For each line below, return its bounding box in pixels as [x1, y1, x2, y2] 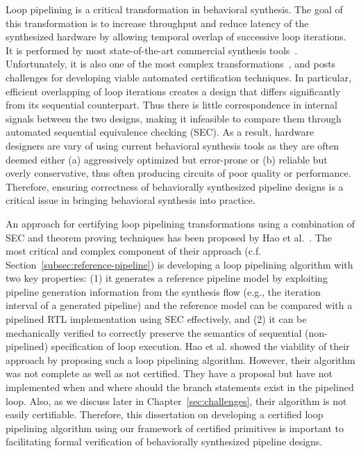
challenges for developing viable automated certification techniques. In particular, [6, 70, 352, 84]
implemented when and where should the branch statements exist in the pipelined [6, 380, 354, 395]
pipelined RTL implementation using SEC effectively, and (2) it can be [6, 312, 307, 326]
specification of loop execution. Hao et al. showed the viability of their [51, 339, 350, 353]
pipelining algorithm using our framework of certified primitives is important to [6, 420, 344, 435]
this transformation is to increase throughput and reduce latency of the [6, 15, 309, 30]
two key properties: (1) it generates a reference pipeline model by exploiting [6, 271, 328, 285]
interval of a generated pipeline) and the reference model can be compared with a [6, 298, 353, 312]
